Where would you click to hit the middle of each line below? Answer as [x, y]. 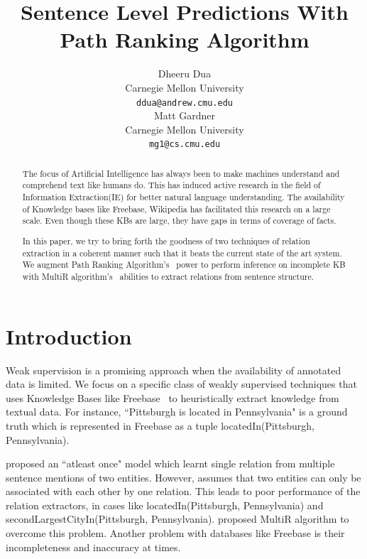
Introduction [69, 336]
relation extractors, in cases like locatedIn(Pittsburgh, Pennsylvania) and [165, 505]
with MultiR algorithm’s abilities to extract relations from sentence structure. [168, 276]
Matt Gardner [185, 115]
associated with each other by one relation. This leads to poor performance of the [183, 491]
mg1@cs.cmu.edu [185, 145]
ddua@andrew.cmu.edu [185, 103]
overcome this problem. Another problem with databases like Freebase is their [175, 533]
